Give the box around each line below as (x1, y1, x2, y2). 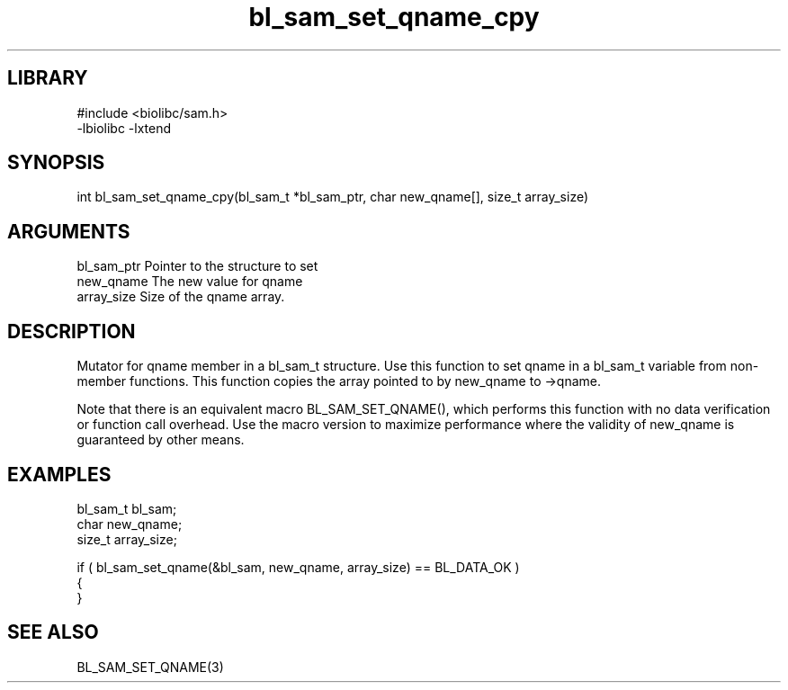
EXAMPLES (7, 462, 112, 486)
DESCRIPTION (7, 319, 136, 343)
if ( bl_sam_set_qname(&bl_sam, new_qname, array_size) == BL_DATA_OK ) (76, 559, 520, 575)
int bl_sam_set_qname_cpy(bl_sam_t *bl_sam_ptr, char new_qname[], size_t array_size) (76, 189, 589, 205)
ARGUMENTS (7, 220, 130, 243)
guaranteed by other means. (76, 432, 245, 448)
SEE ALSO (7, 621, 99, 644)
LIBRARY (7, 67, 88, 90)
